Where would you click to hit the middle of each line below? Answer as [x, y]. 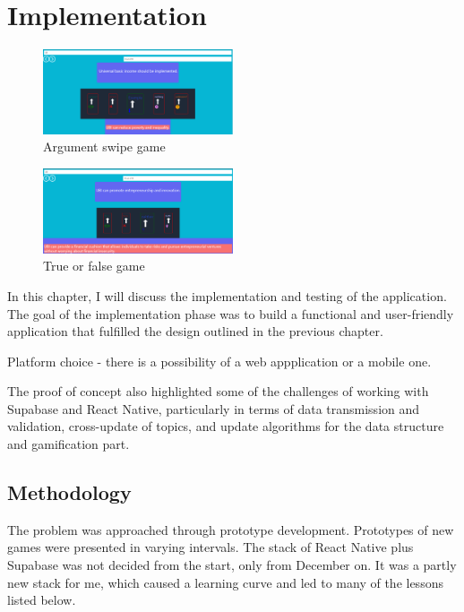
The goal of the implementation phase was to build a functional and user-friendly [231, 313]
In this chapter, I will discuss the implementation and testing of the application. [227, 295]
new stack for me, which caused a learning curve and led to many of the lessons [225, 582]
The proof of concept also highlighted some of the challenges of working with [218, 391]
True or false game [94, 266]
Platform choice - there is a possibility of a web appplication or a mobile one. [219, 361]
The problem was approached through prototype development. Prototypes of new [231, 529]
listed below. [42, 600]
